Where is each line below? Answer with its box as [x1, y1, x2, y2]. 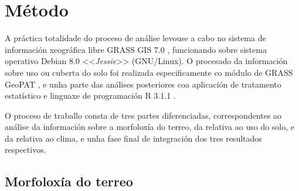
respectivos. [5, 143, 46, 156]
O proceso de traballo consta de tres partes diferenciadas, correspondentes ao [5, 109, 282, 121]
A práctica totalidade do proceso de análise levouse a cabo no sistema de [5, 32, 266, 44]
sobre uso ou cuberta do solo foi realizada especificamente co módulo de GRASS [5, 66, 293, 78]
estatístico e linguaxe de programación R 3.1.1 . [5, 89, 176, 102]
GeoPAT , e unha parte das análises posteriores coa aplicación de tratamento [5, 78, 281, 90]
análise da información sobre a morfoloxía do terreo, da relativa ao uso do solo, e [5, 120, 295, 133]
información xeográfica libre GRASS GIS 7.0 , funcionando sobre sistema [5, 43, 267, 55]
